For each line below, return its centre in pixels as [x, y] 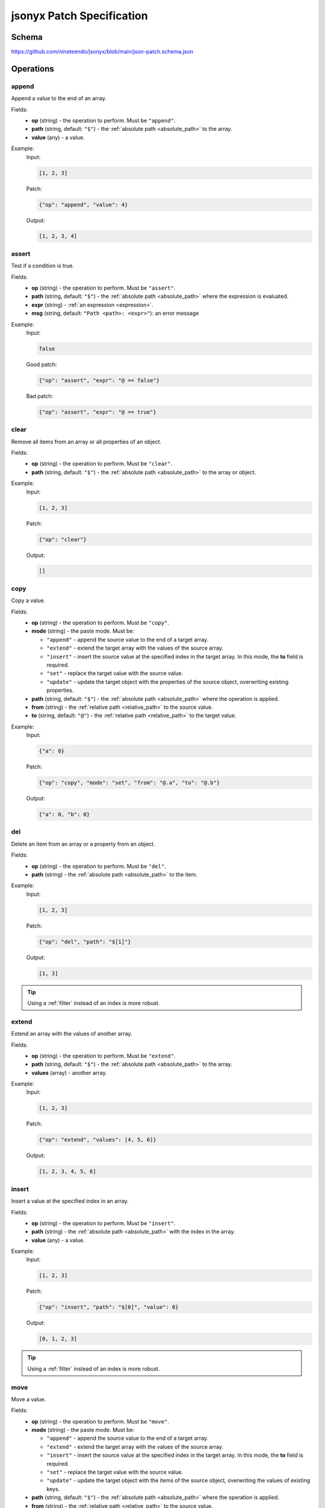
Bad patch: [40, 396]
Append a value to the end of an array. [59, 98]
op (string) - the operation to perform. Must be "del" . [99, 866]
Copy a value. [28, 601]
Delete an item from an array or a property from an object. [83, 844]
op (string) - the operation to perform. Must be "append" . [104, 120]
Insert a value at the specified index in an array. [70, 1201]
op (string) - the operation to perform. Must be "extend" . [104, 1056]
